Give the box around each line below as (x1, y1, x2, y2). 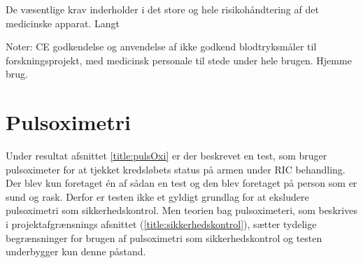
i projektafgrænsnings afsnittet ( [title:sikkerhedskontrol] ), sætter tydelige (6, 217, 317, 232)
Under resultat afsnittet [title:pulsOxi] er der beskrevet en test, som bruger (6, 148, 327, 163)
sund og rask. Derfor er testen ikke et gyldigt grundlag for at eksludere (6, 189, 309, 204)
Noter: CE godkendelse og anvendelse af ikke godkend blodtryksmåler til (6, 39, 317, 54)
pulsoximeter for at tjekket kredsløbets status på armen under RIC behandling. (6, 162, 346, 176)
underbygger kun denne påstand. (6, 244, 146, 259)
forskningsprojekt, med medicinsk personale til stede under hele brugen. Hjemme (6, 52, 352, 67)
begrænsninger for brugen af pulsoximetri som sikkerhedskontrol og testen (6, 230, 322, 245)
